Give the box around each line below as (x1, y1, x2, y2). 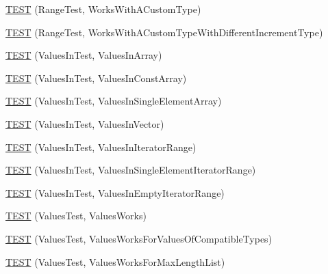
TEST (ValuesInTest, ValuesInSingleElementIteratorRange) (5, 163, 256, 177)
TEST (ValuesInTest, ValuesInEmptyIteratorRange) (5, 185, 225, 200)
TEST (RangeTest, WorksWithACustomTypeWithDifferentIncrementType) (5, 25, 323, 39)
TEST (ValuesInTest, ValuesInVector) (5, 116, 164, 131)
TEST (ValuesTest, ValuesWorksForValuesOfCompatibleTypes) (5, 231, 273, 245)
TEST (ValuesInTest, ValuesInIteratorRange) (5, 139, 197, 154)
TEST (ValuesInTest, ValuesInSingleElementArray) (5, 94, 222, 108)
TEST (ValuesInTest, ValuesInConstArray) (5, 70, 187, 85)
